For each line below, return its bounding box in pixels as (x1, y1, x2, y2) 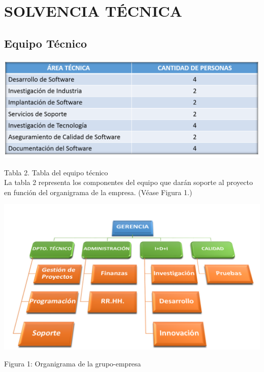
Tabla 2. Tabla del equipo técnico (4, 167, 108, 177)
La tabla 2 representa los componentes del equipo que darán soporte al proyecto (4, 177, 253, 188)
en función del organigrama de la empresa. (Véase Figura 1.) (4, 187, 192, 197)
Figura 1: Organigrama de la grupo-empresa (4, 358, 141, 369)
